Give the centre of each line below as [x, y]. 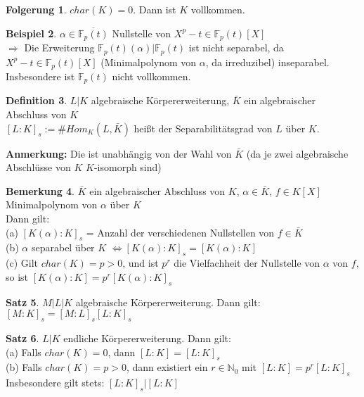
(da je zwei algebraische [297, 153]
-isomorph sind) [128, 167]
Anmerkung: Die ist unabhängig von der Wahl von [119, 153]
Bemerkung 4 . [40, 190]
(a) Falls [24, 352]
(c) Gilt [22, 263]
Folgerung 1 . [36, 9]
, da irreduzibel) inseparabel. [267, 62]
